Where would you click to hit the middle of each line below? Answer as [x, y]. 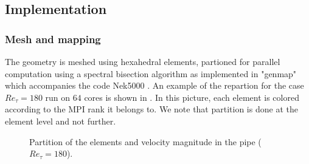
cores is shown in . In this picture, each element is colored [192, 97]
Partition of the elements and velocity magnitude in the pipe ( [145, 141]
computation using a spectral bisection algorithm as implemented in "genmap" [151, 73]
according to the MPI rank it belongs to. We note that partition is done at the [151, 109]
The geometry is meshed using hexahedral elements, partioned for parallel [143, 61]
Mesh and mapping [53, 39]
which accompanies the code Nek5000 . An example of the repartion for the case [154, 85]
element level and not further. [61, 121]
